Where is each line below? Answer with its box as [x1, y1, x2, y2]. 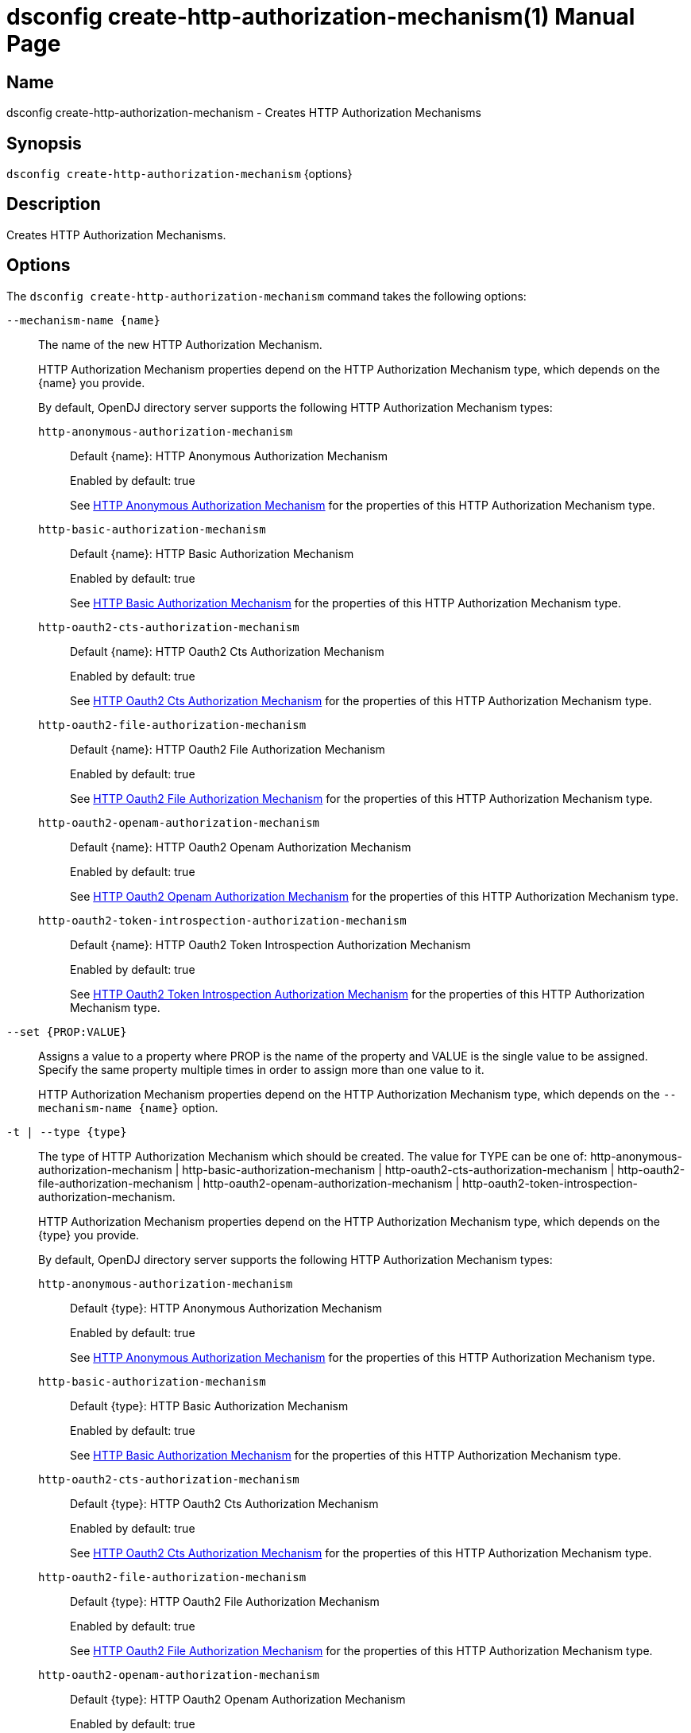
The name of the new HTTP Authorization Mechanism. [38, 337, 322, 351]
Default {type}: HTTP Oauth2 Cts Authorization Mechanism [70, 1496, 379, 1510]
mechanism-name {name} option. [38, 1100, 218, 1115]
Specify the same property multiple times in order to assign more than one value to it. [38, 1062, 484, 1076]
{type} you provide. [38, 1227, 140, 1242]
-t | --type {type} [6, 1125, 127, 1138]
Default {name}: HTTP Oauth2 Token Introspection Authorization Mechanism [70, 937, 471, 952]
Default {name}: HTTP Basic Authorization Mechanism [70, 546, 354, 560]
